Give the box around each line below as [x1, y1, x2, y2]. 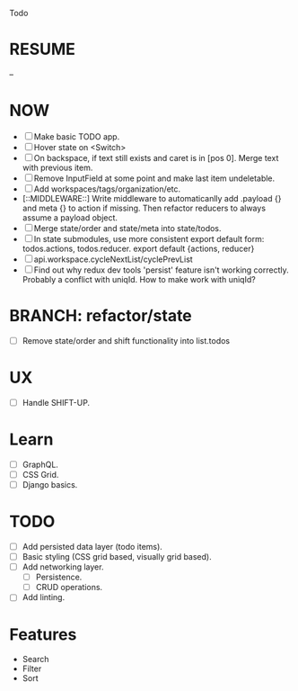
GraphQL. [22, 459, 58, 470]
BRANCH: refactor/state [9, 306, 193, 327]
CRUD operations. [35, 582, 103, 593]
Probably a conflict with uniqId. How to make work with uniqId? [22, 274, 256, 284]
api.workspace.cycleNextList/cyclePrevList [33, 254, 193, 265]
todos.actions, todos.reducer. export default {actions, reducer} [22, 243, 255, 254]
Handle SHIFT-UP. [22, 397, 91, 408]
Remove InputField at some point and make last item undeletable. [33, 173, 276, 184]
